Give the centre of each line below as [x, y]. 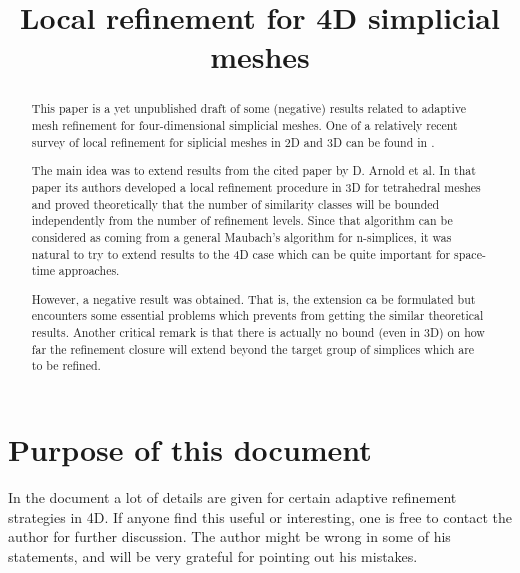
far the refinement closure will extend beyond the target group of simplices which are [253, 348]
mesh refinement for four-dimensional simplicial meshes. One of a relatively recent [244, 125]
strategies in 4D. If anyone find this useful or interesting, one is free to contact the [260, 516]
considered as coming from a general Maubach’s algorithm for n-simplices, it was [241, 236]
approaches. [89, 270]
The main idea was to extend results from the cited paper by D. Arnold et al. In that [253, 170]
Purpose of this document [190, 448]
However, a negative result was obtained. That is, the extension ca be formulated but [253, 298]
